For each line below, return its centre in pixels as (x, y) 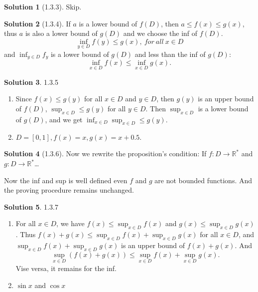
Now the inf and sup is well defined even (66, 180)
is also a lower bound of (61, 33)
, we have (70, 223)
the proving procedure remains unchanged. (69, 190)
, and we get (64, 119)
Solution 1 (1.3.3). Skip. (43, 6)
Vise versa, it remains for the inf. (66, 268)
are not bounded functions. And (203, 180)
